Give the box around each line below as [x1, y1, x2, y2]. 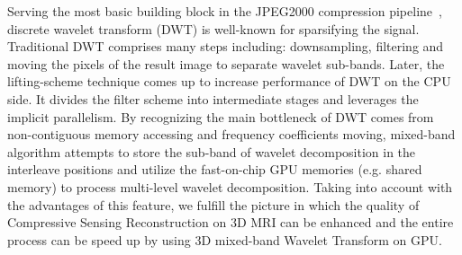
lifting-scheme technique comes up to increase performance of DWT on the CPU [7, 72, 451, 91]
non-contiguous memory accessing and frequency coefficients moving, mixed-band [7, 125, 456, 144]
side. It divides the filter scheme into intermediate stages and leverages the [7, 89, 419, 108]
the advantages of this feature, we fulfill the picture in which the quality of [7, 195, 420, 214]
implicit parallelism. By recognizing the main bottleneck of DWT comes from [7, 107, 434, 126]
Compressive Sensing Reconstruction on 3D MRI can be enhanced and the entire [7, 213, 454, 232]
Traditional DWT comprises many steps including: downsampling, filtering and [7, 37, 444, 56]
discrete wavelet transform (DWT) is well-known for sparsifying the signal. [7, 19, 420, 38]
